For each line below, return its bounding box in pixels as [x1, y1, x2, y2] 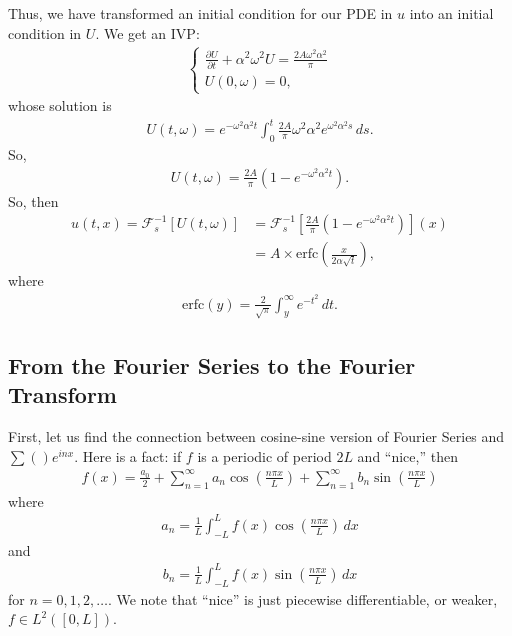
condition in [8, 22, 82, 43]
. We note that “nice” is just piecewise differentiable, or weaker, [107, 588, 498, 609]
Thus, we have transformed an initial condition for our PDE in [8, 3, 393, 23]
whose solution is [8, 95, 112, 116]
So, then [8, 190, 59, 211]
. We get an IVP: [95, 22, 200, 43]
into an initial [409, 3, 494, 23]
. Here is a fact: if [74, 445, 182, 466]
